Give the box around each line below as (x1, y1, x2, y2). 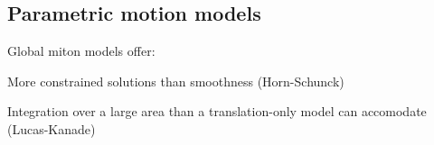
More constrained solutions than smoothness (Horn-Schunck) (7, 71, 344, 90)
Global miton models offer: (7, 41, 156, 60)
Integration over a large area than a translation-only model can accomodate (7, 102, 427, 121)
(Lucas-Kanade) (7, 119, 96, 138)
